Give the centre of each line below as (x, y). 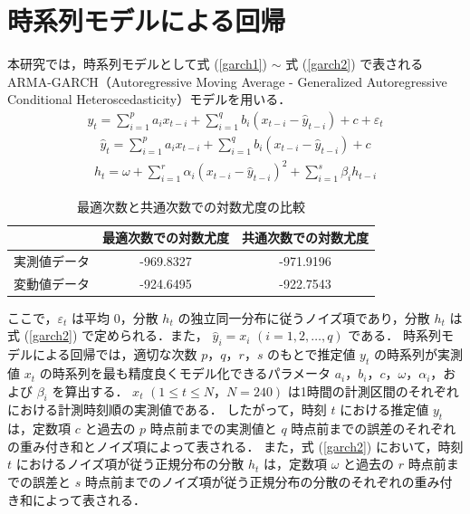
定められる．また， (151, 335)
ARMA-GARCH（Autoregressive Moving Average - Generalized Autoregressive (227, 81)
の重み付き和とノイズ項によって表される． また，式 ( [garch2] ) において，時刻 (235, 446)
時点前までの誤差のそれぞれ (374, 428)
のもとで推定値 (312, 354)
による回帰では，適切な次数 (115, 354)
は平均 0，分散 (115, 317)
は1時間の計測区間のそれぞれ (373, 390)
